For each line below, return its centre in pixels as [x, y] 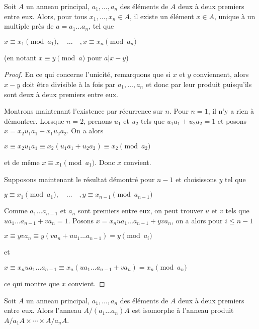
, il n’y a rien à [231, 111]
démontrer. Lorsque [34, 120]
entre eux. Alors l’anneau [43, 310]
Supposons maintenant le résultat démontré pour [79, 179]
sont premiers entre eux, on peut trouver [140, 211]
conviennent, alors [221, 74]
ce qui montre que [32, 283]
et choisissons [196, 179]
